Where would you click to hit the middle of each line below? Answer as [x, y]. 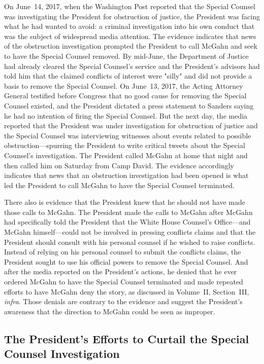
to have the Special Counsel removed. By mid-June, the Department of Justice [126, 56]
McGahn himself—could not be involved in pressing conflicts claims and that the [130, 232]
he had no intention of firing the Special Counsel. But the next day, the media [126, 115]
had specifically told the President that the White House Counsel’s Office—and [127, 222]
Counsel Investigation [62, 354]
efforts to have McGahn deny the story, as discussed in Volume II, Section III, [127, 291]
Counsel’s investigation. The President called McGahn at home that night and [126, 155]
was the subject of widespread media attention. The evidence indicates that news [130, 36]
